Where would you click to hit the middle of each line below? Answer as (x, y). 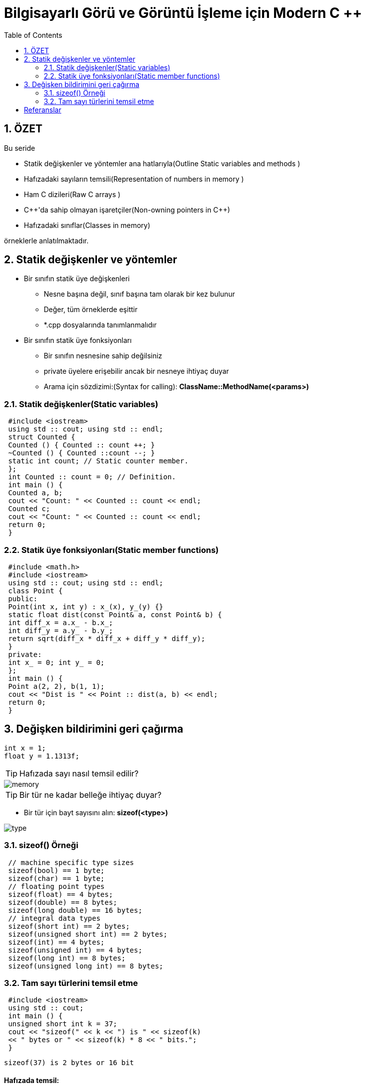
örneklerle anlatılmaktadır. (46, 240)
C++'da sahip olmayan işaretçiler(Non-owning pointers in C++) (127, 210)
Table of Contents (33, 35)
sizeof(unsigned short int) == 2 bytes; (88, 934)
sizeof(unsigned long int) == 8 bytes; (86, 966)
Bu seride (20, 148)
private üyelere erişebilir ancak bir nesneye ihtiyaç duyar (137, 371)
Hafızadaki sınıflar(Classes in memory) (87, 225)
